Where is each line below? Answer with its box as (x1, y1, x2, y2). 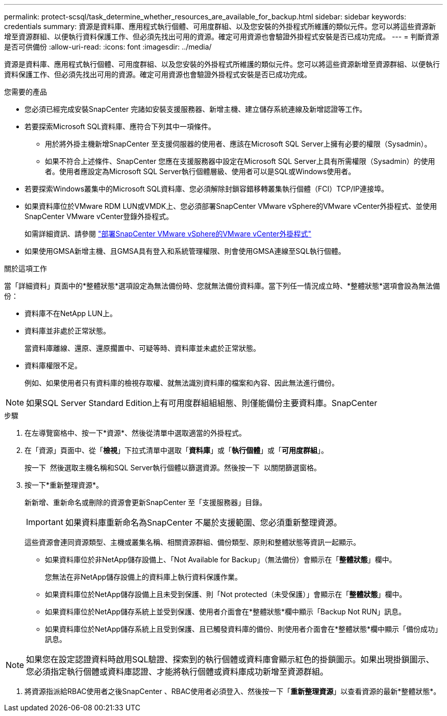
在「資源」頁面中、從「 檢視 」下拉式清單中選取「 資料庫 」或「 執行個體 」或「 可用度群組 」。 (24, 446, 328, 455)
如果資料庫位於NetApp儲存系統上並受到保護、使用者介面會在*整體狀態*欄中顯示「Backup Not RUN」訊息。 (45, 607, 406, 616)
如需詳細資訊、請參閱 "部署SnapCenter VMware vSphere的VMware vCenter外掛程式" (24, 229, 312, 238)
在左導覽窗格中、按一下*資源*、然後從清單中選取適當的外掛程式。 (24, 428, 246, 437)
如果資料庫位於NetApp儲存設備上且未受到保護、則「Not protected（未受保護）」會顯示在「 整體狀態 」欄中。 (45, 590, 407, 599)
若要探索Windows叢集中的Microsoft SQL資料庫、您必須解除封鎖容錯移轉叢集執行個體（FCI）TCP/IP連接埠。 (24, 184, 388, 193)
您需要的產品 (4, 87, 47, 96)
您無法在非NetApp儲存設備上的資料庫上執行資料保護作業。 (45, 572, 242, 581)
